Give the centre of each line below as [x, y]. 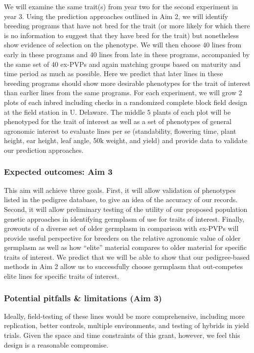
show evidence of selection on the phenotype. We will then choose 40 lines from [123, 45]
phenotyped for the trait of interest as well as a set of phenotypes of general [118, 121]
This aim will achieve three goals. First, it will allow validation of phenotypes [120, 190]
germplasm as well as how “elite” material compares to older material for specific [125, 247]
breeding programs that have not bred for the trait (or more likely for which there [127, 26]
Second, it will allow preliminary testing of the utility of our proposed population [126, 209]
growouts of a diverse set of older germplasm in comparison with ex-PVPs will [121, 228]
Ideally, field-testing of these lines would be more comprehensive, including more [124, 316]
